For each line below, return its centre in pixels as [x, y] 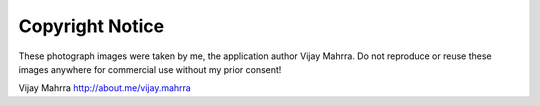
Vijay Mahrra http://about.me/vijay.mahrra [105, 88]
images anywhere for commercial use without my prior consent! [150, 69]
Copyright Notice [91, 26]
